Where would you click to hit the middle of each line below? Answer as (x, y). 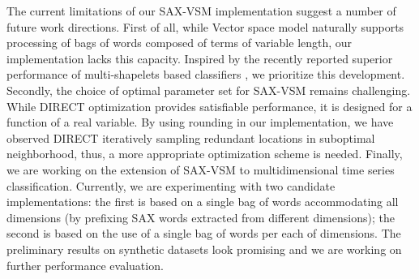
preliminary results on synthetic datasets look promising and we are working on (204, 249)
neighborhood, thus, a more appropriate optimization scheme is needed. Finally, (205, 154)
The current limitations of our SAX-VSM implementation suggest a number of (201, 11)
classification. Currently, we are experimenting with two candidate (171, 185)
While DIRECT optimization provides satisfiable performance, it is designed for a (209, 106)
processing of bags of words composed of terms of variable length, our (180, 43)
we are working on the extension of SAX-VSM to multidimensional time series (201, 169)
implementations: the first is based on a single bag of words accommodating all (203, 202)
